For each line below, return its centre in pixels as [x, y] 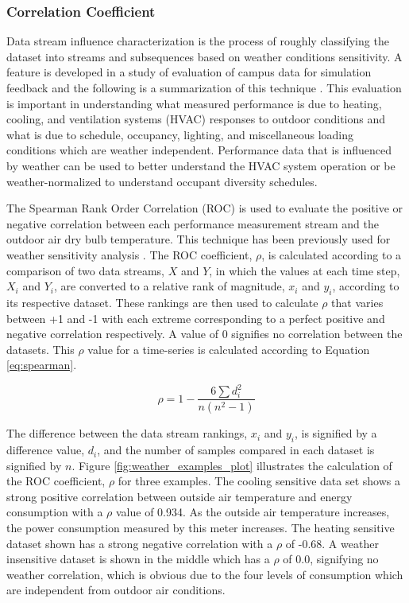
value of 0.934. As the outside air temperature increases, [253, 512]
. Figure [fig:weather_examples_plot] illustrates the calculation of [232, 465]
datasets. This [41, 349]
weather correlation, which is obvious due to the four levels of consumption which [205, 574]
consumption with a [55, 512]
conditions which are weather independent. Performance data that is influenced [199, 150]
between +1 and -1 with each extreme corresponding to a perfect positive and [196, 318]
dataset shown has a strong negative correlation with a [140, 543]
